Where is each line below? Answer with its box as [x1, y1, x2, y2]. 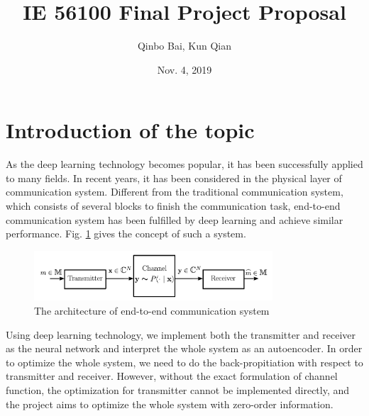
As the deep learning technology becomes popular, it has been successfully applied [6, 157, 363, 172]
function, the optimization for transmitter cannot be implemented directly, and [6, 382, 350, 397]
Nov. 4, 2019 [157, 62, 212, 77]
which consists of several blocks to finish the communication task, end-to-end [6, 198, 341, 213]
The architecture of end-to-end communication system [34, 303, 270, 317]
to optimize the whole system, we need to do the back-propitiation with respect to [6, 354, 363, 369]
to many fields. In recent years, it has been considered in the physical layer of [6, 170, 342, 185]
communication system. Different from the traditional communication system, [6, 184, 343, 199]
